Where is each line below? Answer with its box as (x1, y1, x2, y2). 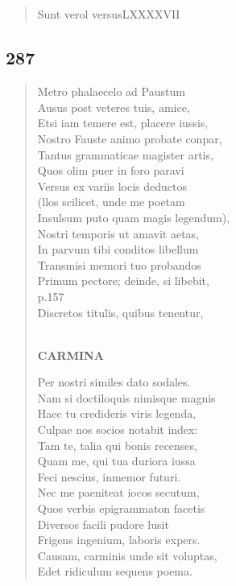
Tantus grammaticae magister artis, (37, 146, 213, 163)
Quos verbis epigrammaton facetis (37, 500, 205, 517)
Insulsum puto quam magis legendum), (37, 208, 230, 225)
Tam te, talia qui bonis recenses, (37, 436, 197, 453)
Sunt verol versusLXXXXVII (37, 6, 180, 23)
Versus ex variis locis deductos (37, 177, 187, 194)
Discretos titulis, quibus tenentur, (37, 303, 204, 320)
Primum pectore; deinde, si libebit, (37, 272, 209, 289)
